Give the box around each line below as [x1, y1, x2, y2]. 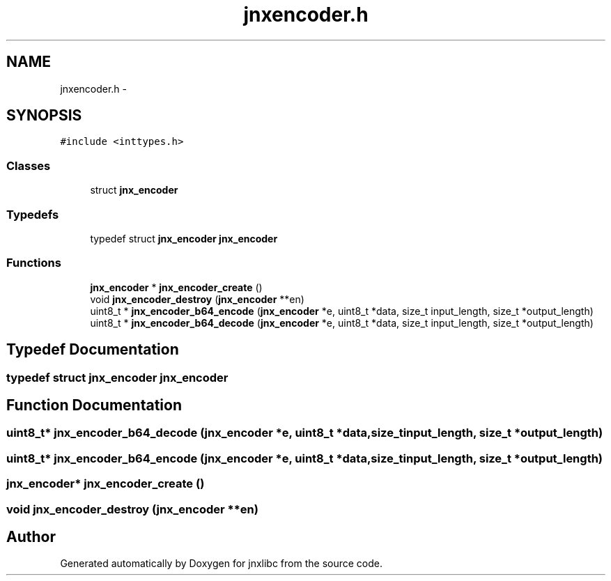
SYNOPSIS [6, 107, 82, 125]
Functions [6, 256, 61, 270]
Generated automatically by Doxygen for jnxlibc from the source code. [60, 557, 382, 570]
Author [6, 527, 56, 545]
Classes [6, 158, 51, 173]
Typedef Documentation [6, 341, 179, 359]
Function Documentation [6, 396, 182, 414]
